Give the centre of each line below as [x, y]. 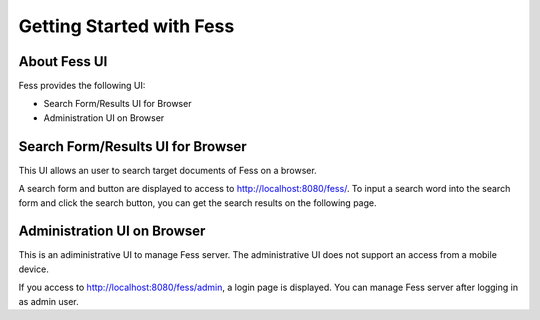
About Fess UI [63, 61]
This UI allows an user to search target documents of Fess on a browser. [167, 170]
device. [33, 269]
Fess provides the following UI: [82, 86]
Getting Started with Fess [126, 26]
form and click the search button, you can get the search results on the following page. [197, 202]
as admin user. [48, 301]
